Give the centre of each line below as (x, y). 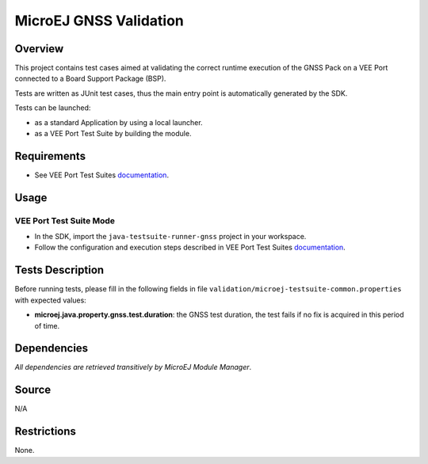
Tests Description (59, 270)
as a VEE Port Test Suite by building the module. (113, 134)
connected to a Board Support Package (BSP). (90, 78)
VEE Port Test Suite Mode (65, 220)
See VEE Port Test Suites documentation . (102, 175)
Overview (39, 49)
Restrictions (46, 432)
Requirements (50, 156)
